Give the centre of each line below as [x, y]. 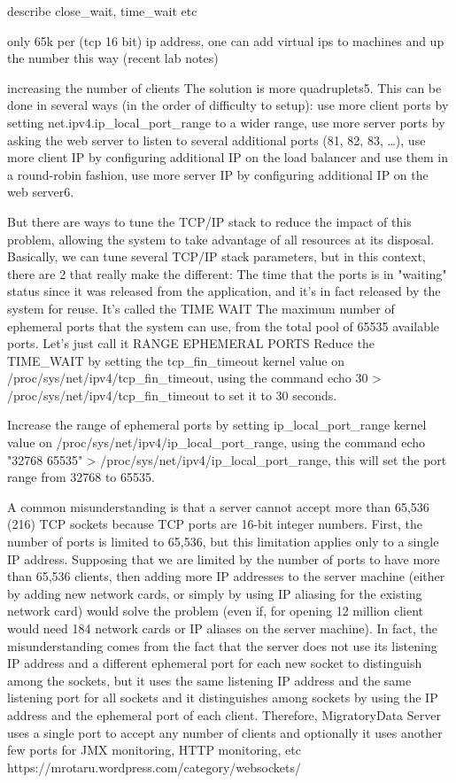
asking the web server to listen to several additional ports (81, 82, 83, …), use [216, 140]
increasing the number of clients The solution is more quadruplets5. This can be [224, 87]
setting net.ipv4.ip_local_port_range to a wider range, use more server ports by [226, 122]
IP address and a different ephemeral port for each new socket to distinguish [215, 663]
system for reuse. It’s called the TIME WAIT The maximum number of [201, 308]
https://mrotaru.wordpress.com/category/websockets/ [154, 767]
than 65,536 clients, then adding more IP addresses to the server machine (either [226, 576]
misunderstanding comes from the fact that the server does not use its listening [222, 645]
